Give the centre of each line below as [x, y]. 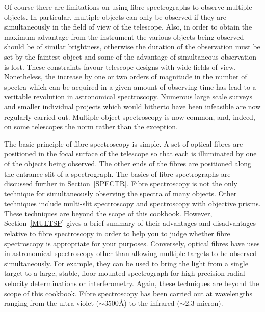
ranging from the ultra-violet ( [52, 303]
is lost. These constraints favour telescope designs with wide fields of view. [120, 66]
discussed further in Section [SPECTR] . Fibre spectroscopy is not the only [121, 183]
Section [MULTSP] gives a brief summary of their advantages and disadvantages [130, 223]
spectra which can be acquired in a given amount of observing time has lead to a [130, 86]
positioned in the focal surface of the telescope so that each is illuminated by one [130, 153]
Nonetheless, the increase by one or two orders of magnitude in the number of [126, 77]
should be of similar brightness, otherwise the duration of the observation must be [132, 47]
